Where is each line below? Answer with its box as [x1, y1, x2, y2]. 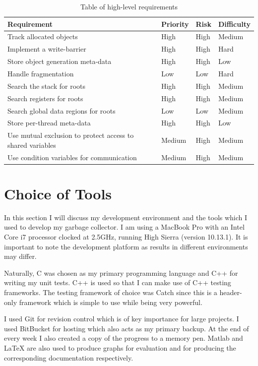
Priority [161, 18, 189, 29]
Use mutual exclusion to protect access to [7, 130, 134, 140]
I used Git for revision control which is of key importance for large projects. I [4, 313, 239, 324]
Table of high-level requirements [80, 1, 178, 11]
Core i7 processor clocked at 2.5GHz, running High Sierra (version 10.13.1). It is [4, 232, 248, 242]
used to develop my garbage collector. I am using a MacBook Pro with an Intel [4, 222, 245, 232]
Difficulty [218, 18, 251, 29]
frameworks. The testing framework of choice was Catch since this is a [4, 287, 217, 297]
